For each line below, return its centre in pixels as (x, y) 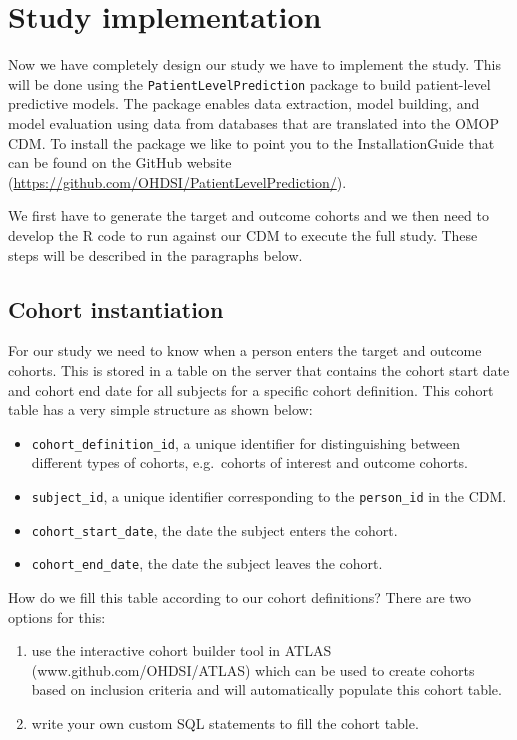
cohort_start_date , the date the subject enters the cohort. (214, 529)
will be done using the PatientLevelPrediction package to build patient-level (249, 83)
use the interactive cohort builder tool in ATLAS (181, 650)
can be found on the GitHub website (120, 162)
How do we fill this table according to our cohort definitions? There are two (240, 596)
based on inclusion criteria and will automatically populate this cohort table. (266, 689)
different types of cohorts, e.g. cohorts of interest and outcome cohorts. (249, 462)
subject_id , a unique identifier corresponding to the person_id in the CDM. (269, 495)
